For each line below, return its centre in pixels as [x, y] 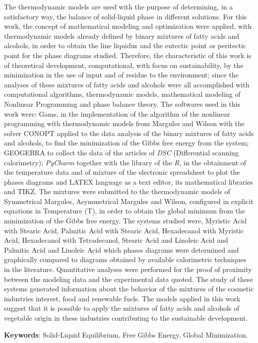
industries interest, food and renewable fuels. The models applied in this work [122, 298]
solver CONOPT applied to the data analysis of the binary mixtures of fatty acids [129, 133]
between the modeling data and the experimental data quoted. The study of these [129, 279]
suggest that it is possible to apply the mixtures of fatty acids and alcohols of [122, 308]
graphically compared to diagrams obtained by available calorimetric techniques [125, 259]
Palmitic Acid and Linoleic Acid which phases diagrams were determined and [122, 249]
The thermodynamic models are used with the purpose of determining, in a [119, 6]
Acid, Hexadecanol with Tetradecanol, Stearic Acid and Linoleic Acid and [116, 240]
